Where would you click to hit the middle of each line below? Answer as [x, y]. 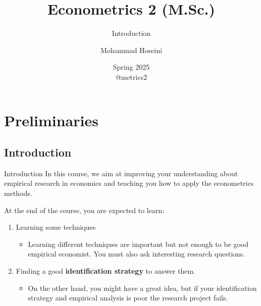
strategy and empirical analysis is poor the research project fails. [128, 298]
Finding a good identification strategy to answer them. [106, 271]
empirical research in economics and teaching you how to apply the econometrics [129, 183]
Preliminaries [51, 120]
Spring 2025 [131, 67]
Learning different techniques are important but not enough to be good [138, 244]
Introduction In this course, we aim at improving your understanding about [121, 173]
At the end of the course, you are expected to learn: [84, 210]
